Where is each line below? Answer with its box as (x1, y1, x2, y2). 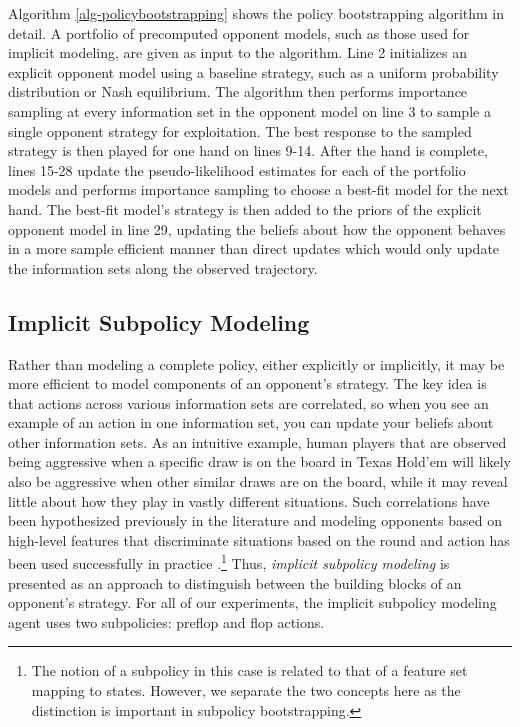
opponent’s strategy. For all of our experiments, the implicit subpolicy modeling (8, 592, 497, 613)
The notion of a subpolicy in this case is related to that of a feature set (31, 660, 468, 681)
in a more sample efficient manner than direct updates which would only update (8, 238, 500, 259)
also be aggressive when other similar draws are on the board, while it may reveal (8, 471, 508, 492)
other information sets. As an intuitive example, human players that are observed (8, 431, 507, 452)
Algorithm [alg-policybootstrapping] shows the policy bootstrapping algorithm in (8, 3, 505, 23)
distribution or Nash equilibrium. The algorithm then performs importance (8, 81, 468, 102)
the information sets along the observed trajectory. (8, 257, 318, 278)
